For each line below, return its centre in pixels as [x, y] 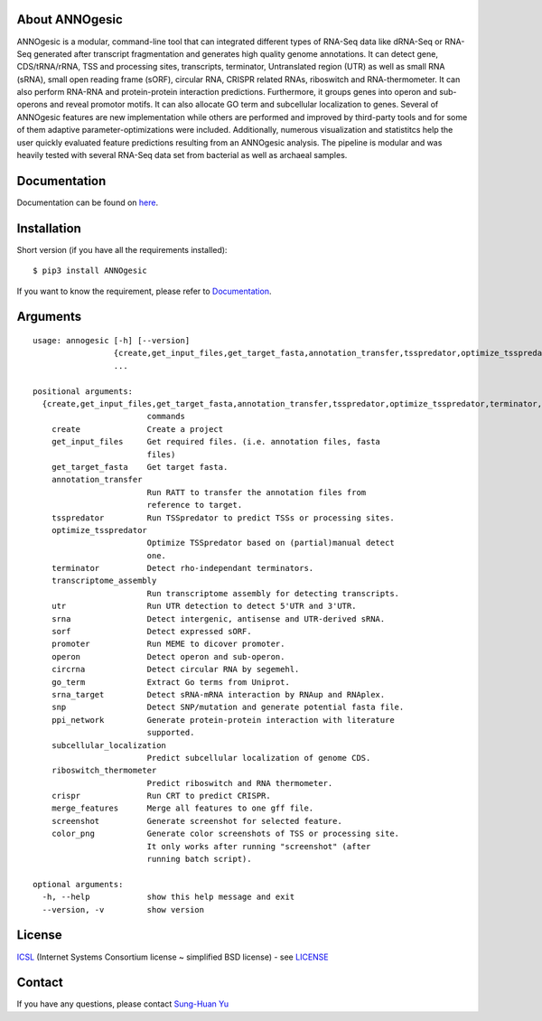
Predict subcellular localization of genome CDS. [259, 758]
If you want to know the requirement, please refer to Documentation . [144, 291]
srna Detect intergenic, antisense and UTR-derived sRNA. [218, 618]
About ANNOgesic [70, 19]
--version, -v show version [123, 909]
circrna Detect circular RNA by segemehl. [175, 670]
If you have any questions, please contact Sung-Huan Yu [123, 1004]
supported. [171, 733]
